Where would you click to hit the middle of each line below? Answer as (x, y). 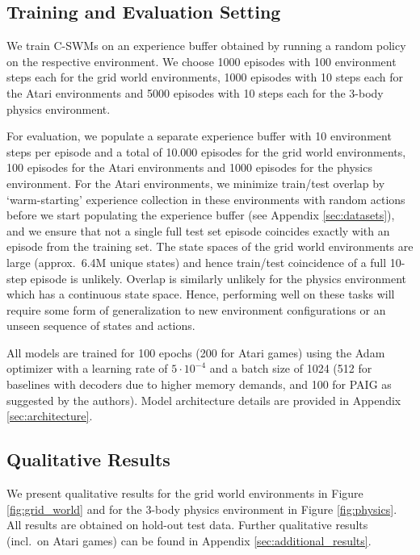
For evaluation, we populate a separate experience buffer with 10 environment (199, 136)
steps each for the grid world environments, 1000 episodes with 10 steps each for (205, 77)
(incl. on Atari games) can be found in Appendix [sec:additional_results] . (189, 540)
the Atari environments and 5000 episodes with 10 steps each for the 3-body (195, 92)
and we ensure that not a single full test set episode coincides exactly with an (198, 230)
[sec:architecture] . (50, 416)
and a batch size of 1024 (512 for (291, 368)
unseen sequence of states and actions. (101, 325)
